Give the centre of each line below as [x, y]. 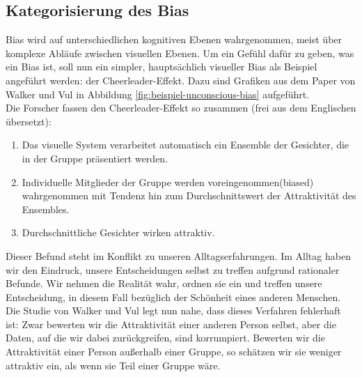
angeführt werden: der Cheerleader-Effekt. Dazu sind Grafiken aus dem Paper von [181, 80]
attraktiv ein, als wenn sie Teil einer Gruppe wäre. [113, 365]
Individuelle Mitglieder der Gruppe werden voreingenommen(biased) [168, 182]
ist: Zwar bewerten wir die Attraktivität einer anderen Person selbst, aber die [171, 324]
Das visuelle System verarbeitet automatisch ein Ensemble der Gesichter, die [186, 145]
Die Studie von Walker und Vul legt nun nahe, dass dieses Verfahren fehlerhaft [173, 310]
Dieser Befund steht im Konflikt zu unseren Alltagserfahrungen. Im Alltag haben [178, 255]
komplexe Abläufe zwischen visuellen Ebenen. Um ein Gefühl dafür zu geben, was [180, 53]
